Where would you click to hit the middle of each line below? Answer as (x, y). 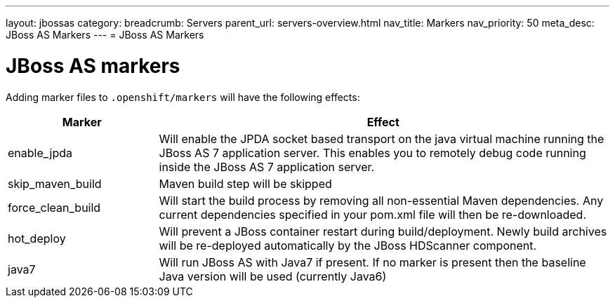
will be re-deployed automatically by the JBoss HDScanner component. (348, 245)
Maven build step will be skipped (245, 183)
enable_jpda (40, 153)
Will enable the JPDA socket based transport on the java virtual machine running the (382, 139)
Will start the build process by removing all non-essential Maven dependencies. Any (381, 200)
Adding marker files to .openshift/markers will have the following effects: (183, 97)
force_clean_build (54, 207)
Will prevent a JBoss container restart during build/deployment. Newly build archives (383, 231)
